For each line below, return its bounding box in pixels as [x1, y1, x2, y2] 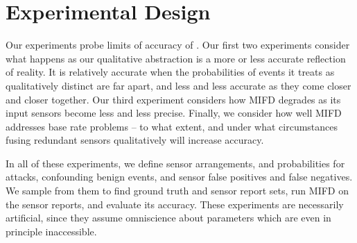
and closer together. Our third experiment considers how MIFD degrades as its [6, 92, 341, 106]
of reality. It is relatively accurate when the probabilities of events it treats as [6, 65, 335, 79]
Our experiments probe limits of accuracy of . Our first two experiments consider [6, 37, 350, 52]
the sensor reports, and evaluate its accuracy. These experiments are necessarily [6, 196, 344, 211]
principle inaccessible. [6, 224, 97, 238]
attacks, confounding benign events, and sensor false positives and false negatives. [6, 169, 353, 184]
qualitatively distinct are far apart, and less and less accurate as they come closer [6, 78, 351, 92]
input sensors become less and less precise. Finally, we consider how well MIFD [6, 106, 342, 120]
